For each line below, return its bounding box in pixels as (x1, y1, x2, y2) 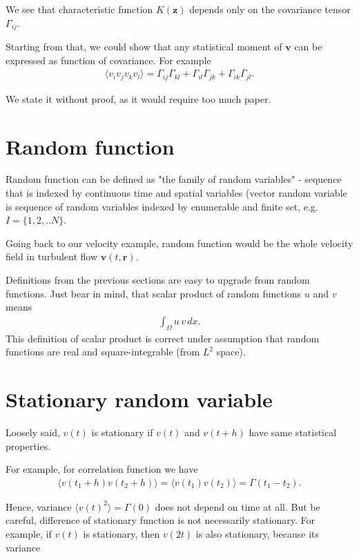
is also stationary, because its (195, 526, 320, 540)
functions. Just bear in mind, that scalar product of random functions (6, 286, 302, 300)
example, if (6, 526, 52, 540)
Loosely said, (6, 424, 60, 439)
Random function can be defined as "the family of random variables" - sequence (6, 172, 342, 186)
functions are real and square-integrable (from (6, 344, 200, 359)
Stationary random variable (6, 384, 273, 413)
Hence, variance (6, 499, 72, 514)
